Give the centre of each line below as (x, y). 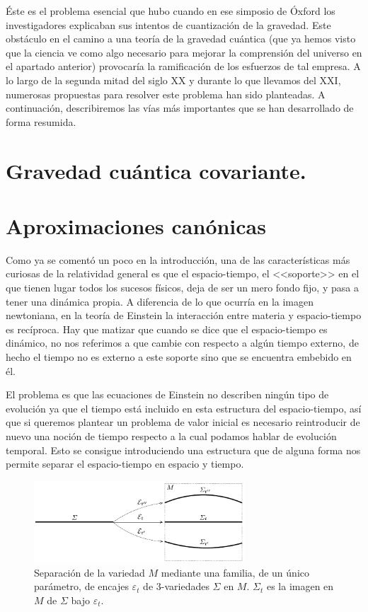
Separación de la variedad (90, 572)
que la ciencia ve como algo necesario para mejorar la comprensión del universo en (184, 52)
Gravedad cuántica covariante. (156, 170)
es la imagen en (300, 586)
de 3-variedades (176, 586)
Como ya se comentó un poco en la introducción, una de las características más (178, 259)
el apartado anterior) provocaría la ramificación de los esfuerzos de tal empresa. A (183, 66)
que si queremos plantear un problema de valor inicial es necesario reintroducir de (183, 422)
